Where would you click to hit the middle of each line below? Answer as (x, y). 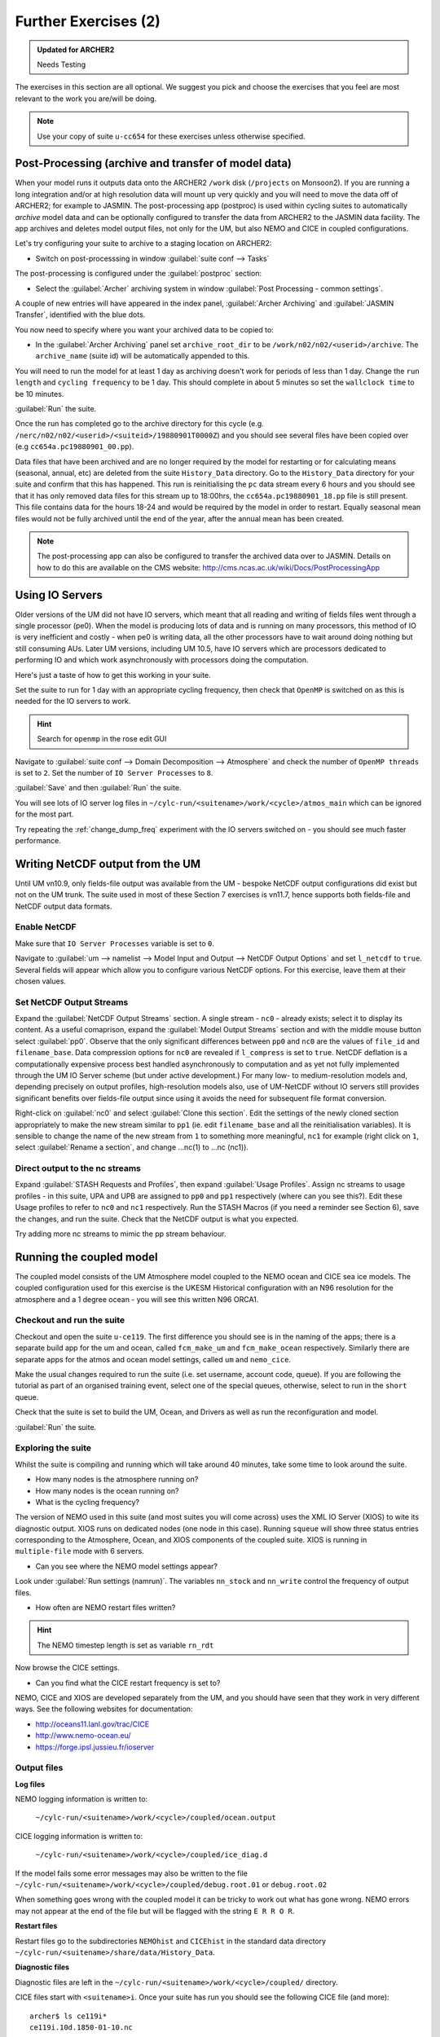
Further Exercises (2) (88, 21)
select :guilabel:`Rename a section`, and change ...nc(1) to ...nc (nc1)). (132, 1147)
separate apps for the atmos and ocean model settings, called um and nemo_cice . (153, 1359)
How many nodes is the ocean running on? (107, 1490)
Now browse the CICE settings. (67, 1668)
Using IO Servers (59, 595)
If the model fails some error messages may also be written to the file (131, 1873)
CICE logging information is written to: (79, 1836)
